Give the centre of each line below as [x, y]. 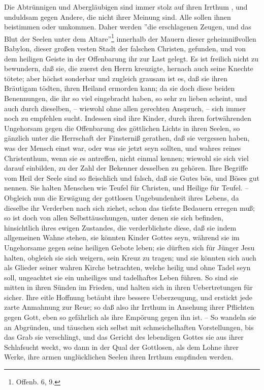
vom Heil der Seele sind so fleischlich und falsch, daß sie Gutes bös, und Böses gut [132, 177]
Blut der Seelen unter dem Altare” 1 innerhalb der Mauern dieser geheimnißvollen [130, 38]
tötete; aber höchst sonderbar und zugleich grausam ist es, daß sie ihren [116, 78]
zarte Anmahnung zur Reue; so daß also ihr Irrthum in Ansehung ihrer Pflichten [129, 307]
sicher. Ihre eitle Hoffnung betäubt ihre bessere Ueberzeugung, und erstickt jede [128, 297]
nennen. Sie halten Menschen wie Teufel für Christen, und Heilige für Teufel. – [126, 188]
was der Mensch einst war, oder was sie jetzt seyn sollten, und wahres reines [123, 148]
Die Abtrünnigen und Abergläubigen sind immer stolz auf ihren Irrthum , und [126, 7]
